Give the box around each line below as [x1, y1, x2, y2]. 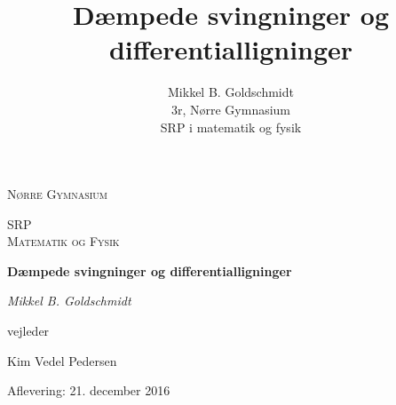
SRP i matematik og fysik [160, 117, 302, 136]
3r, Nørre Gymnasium [170, 99, 291, 118]
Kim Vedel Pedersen [7, 351, 117, 369]
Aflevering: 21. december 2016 [7, 381, 170, 400]
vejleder [7, 322, 50, 340]
